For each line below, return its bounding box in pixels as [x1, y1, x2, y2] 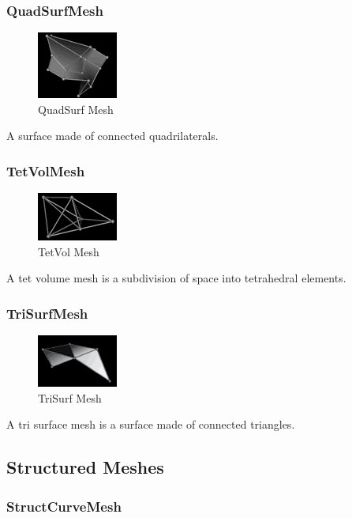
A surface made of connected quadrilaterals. [6, 127, 219, 144]
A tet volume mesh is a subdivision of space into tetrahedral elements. [6, 270, 346, 286]
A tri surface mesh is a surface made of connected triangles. [6, 416, 295, 433]
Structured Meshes [6, 455, 164, 479]
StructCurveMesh [6, 496, 122, 516]
